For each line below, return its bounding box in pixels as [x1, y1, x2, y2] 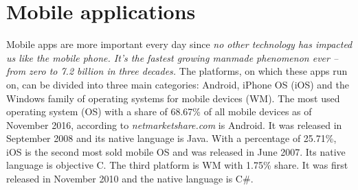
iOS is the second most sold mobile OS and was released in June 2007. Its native [6, 144, 346, 158]
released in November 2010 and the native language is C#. [6, 171, 254, 186]
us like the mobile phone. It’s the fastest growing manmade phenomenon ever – [6, 50, 339, 64]
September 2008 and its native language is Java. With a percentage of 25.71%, [6, 131, 337, 145]
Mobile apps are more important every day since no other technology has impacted [6, 37, 353, 51]
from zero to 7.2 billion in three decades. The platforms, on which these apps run [6, 64, 348, 78]
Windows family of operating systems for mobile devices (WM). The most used [6, 91, 340, 105]
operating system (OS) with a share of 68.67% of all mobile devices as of [6, 104, 312, 119]
